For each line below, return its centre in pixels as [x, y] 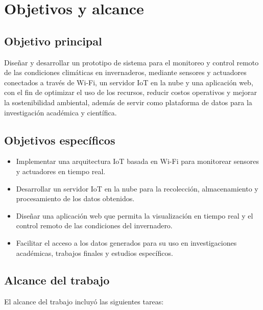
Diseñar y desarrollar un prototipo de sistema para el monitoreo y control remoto [131, 62]
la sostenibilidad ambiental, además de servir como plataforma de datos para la [128, 102]
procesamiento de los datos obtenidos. [75, 198]
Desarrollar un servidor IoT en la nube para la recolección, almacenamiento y [137, 188]
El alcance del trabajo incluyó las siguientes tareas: [84, 302]
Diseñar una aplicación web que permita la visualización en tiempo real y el [135, 215]
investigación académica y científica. [61, 112]
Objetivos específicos [60, 140]
